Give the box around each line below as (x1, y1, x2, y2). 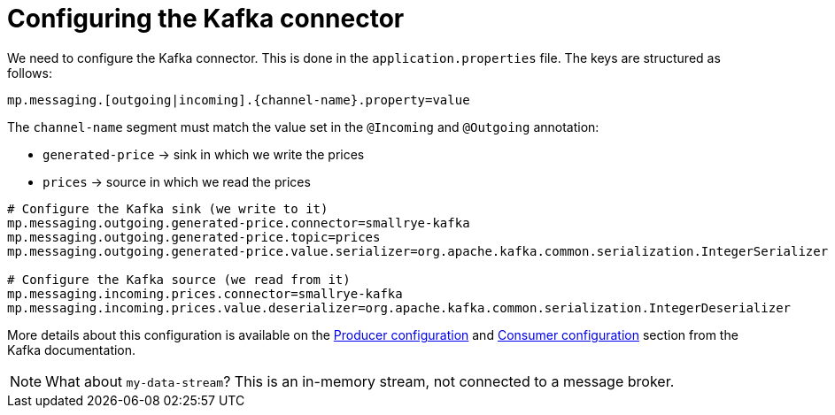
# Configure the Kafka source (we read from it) (7, 272, 351, 287)
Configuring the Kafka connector (7, 4, 405, 34)
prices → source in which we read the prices (43, 173, 311, 189)
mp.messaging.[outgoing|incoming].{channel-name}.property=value (7, 92, 470, 107)
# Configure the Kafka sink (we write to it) (7, 201, 329, 216)
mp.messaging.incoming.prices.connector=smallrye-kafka (7, 286, 403, 301)
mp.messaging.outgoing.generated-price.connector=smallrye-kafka (7, 215, 470, 230)
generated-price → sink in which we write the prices (43, 146, 365, 162)
